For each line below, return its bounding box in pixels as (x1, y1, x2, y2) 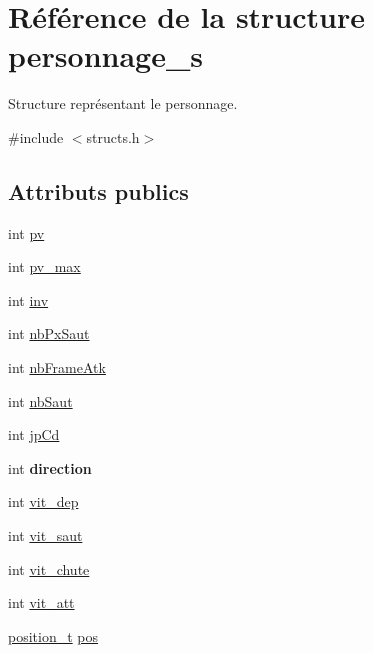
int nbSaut (8, 390, 73, 411)
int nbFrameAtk (8, 357, 106, 378)
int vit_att (8, 592, 75, 613)
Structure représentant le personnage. (8, 93, 238, 114)
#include (8, 126, 64, 147)
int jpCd (8, 424, 60, 445)
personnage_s (8, 35, 203, 76)
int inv (8, 289, 49, 310)
